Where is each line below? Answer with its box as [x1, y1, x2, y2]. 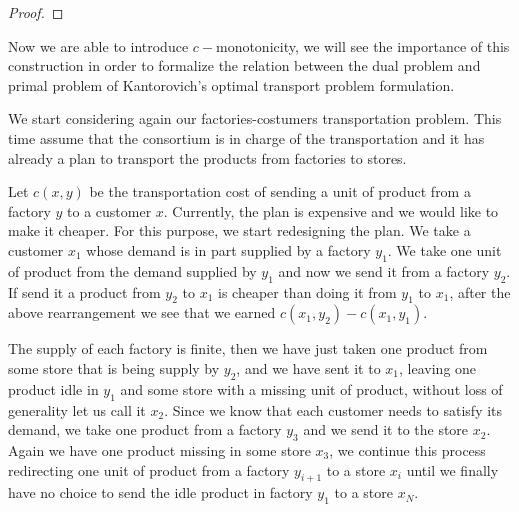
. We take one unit [387, 239, 502, 260]
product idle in [8, 378, 99, 399]
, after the [449, 281, 511, 302]
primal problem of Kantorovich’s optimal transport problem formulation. [8, 74, 455, 95]
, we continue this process [329, 439, 486, 460]
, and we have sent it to [236, 357, 381, 378]
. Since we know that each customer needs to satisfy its [164, 399, 503, 420]
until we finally [406, 459, 499, 480]
